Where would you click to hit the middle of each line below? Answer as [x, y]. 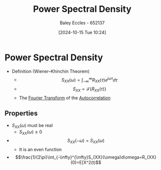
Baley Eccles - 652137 [82, 23]
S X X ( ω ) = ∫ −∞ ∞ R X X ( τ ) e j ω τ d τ [89, 80]
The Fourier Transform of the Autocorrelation [65, 98]
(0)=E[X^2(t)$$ [86, 163]
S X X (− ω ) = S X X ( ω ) [86, 141]
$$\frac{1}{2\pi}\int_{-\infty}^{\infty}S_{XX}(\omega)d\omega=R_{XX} [86, 157]
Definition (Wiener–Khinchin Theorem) [50, 71]
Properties [21, 113]
